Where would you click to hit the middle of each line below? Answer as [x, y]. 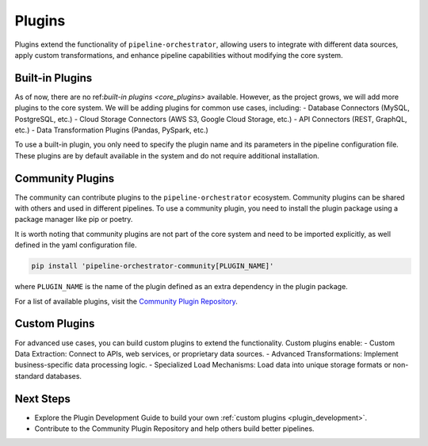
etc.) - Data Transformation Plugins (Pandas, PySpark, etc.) [112, 130]
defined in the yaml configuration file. [76, 245]
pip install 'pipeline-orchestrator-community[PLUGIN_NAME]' [153, 266]
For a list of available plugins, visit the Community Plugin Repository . [126, 301]
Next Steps [42, 399]
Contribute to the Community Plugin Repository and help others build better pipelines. [174, 429]
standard [29, 375]
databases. [64, 375]
